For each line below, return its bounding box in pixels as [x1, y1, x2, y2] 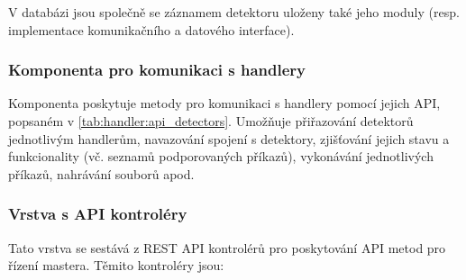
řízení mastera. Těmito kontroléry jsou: [8, 256, 224, 275]
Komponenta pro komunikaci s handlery [8, 59, 306, 81]
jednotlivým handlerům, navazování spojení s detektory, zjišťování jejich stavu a [8, 129, 450, 148]
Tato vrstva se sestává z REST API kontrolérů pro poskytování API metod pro [8, 238, 446, 257]
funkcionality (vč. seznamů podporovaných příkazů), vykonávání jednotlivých [8, 147, 434, 166]
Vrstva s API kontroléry [8, 203, 187, 225]
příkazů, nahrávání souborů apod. [8, 164, 195, 183]
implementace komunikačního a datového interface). [8, 20, 295, 39]
